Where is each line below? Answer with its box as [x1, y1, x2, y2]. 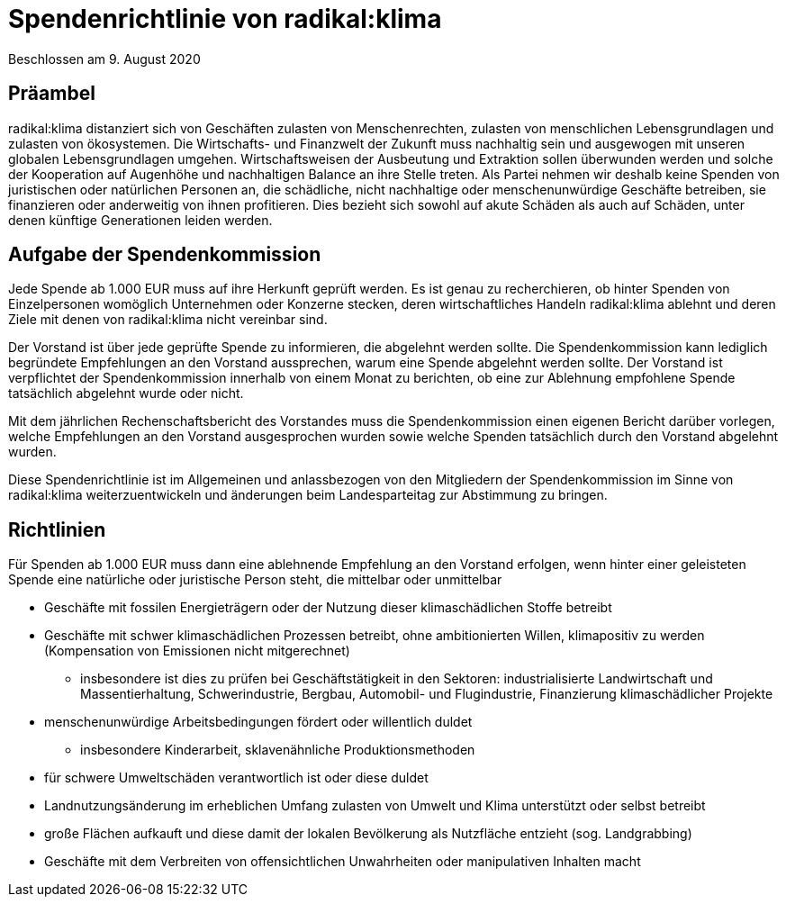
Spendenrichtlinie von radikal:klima [8, 4, 442, 34]
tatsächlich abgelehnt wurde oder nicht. [8, 385, 244, 402]
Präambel [8, 82, 95, 105]
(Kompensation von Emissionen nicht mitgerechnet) [44, 643, 350, 659]
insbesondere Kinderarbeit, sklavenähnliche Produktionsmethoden [80, 742, 475, 758]
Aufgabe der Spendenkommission [8, 243, 321, 267]
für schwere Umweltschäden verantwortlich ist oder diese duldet [44, 770, 429, 786]
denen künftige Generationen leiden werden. [8, 212, 273, 228]
